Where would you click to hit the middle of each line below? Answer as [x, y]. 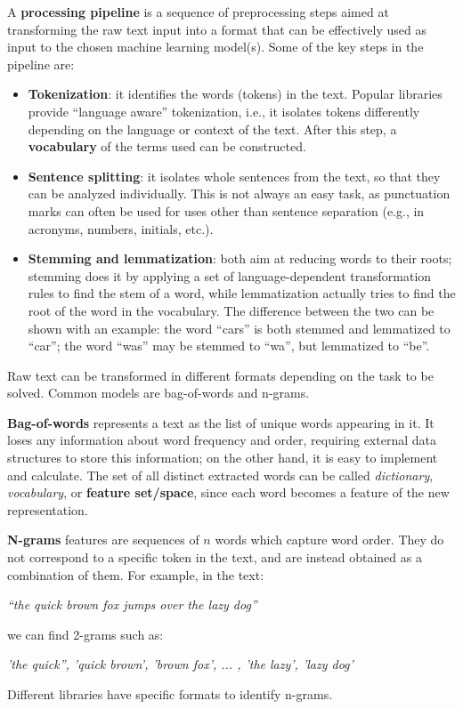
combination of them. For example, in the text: [136, 574]
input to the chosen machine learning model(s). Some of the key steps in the [215, 47]
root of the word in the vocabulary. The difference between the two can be [231, 310]
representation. [48, 509]
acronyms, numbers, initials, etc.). [121, 228]
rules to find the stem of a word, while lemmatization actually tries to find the [242, 293]
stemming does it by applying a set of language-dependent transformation [230, 275]
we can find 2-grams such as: [85, 634]
